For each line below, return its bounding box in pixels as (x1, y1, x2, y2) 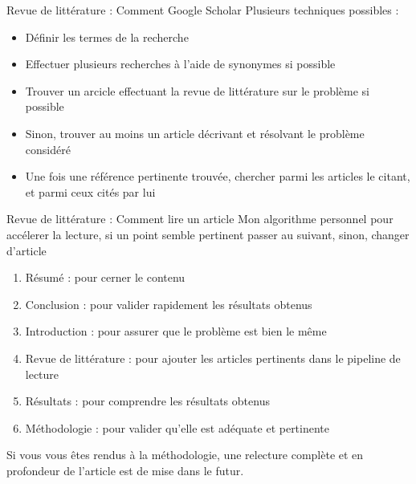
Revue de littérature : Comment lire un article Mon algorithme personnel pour (6, 210, 394, 227)
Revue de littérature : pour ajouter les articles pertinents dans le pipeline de (25, 349, 401, 366)
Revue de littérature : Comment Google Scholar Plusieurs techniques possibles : (6, 2, 399, 18)
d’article (6, 242, 47, 258)
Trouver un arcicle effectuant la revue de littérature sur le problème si (25, 82, 370, 99)
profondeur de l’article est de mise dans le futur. (6, 462, 244, 478)
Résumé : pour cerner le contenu (25, 269, 186, 286)
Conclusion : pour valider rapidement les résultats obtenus (25, 295, 312, 312)
